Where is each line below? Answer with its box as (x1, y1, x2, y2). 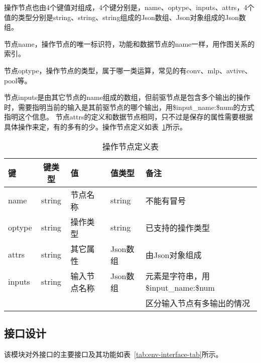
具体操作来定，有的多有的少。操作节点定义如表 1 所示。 (4, 121, 187, 132)
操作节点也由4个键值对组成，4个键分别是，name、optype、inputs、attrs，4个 (4, 2, 254, 12)
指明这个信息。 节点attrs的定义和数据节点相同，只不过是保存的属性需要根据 (4, 111, 253, 122)
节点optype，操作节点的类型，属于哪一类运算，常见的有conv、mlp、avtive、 (4, 65, 252, 75)
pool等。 (4, 75, 32, 85)
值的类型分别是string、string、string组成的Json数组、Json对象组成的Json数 (4, 12, 246, 22)
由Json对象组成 (146, 249, 202, 261)
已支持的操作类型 (146, 221, 210, 233)
